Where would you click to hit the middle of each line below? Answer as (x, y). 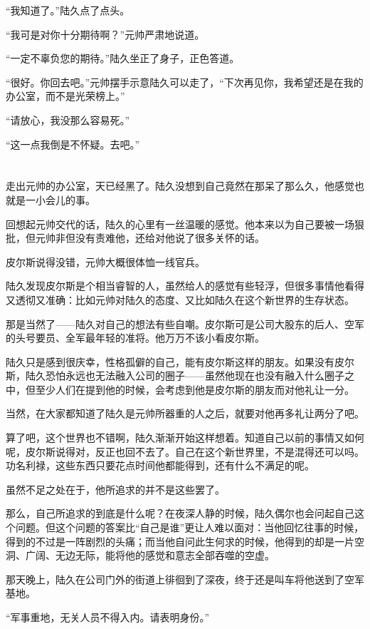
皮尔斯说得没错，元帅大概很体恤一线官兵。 (105, 261)
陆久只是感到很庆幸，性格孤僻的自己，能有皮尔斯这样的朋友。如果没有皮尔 (180, 361)
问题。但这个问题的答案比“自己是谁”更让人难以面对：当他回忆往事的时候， (190, 527)
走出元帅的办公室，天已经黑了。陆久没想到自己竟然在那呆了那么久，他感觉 (180, 186)
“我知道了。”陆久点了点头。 (68, 10)
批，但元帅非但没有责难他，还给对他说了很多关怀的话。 (135, 238)
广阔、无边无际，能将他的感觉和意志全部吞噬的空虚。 (150, 555)
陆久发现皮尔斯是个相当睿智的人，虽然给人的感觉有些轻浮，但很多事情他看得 (185, 286)
